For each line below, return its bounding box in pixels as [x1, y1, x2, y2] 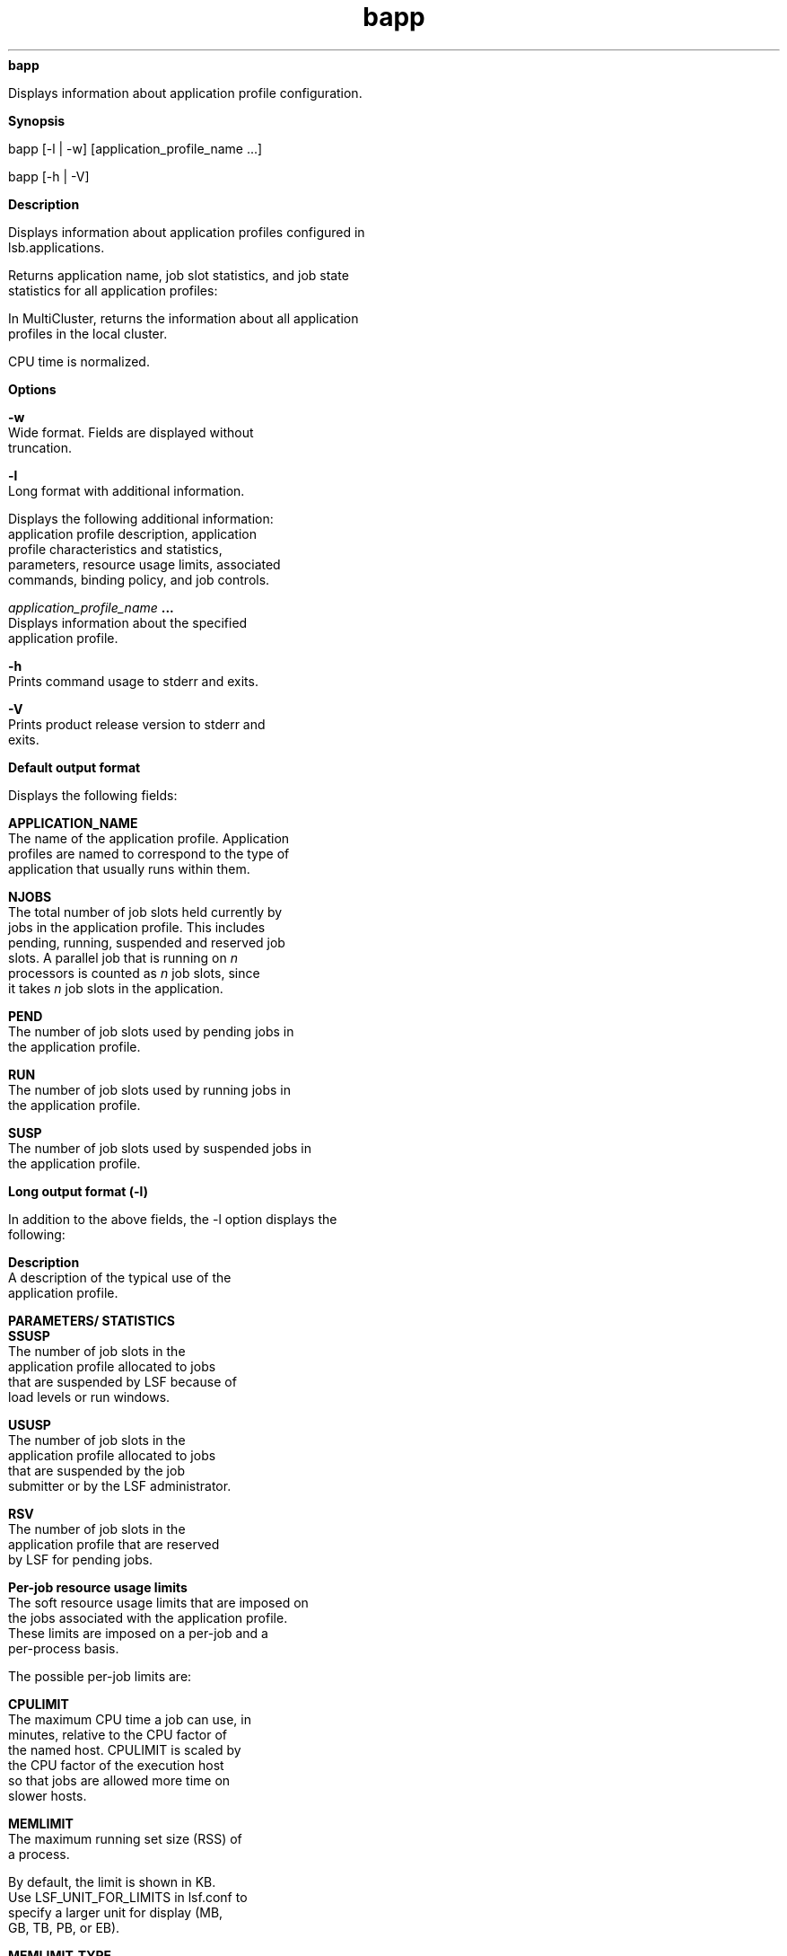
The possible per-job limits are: [8, 1668, 192, 1684]
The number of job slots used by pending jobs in [8, 1023, 294, 1039]
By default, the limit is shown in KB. [8, 1873, 216, 1890]
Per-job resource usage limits [8, 1579, 188, 1595]
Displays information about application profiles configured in [8, 224, 365, 240]
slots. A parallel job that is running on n [8, 949, 238, 965]
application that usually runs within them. [8, 860, 250, 877]
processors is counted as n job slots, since [8, 965, 260, 981]
